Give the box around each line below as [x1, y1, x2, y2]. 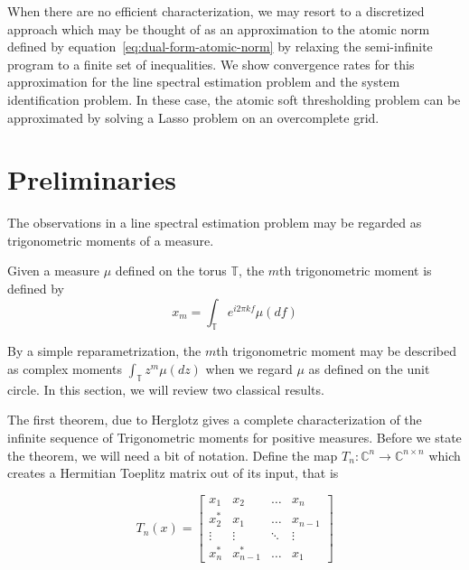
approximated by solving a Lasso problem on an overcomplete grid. [7, 107, 380, 126]
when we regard [205, 360, 293, 378]
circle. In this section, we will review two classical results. [7, 379, 324, 398]
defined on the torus [115, 261, 227, 280]
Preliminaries [7, 161, 176, 198]
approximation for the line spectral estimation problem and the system [7, 72, 400, 91]
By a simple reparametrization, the [7, 341, 202, 360]
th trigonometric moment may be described [216, 341, 457, 360]
